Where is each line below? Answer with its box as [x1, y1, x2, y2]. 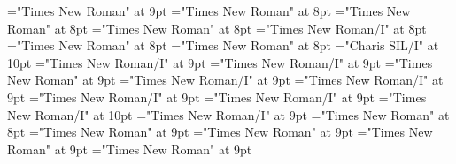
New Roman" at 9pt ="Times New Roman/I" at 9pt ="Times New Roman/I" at [7, 71, 444, 89]
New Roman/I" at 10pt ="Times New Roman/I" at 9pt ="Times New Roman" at [7, 105, 450, 123]
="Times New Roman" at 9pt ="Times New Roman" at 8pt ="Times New [7, 2, 411, 19]
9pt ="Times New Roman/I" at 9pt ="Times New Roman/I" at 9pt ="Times [7, 87, 427, 106]
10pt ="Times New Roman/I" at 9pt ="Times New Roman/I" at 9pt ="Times [7, 53, 433, 71]
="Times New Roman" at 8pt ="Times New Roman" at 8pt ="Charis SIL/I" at [7, 36, 439, 55]
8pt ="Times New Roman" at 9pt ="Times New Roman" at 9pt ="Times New [7, 123, 433, 141]
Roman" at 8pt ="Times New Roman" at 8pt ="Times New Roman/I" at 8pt [7, 19, 427, 37]
